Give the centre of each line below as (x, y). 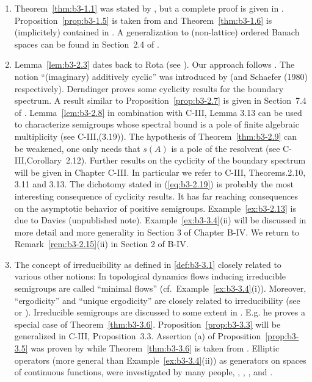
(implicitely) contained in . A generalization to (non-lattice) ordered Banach (157, 32)
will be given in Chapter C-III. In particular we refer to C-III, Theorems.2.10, (160, 172)
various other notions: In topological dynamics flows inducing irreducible (150, 276)
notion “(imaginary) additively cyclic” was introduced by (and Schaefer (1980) (161, 76)
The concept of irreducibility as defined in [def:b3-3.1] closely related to (148, 264)
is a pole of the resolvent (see (226, 148)
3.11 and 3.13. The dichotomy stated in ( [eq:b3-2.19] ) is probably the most (154, 184)
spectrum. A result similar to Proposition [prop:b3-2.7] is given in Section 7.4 (160, 100)
